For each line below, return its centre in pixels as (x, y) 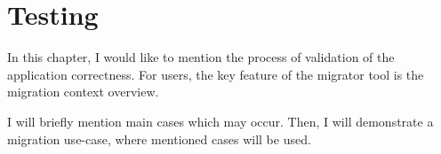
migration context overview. (83, 92)
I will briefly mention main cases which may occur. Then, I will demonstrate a (220, 121)
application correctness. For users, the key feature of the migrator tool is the (216, 74)
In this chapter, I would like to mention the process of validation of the (201, 57)
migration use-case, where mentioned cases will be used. (159, 139)
